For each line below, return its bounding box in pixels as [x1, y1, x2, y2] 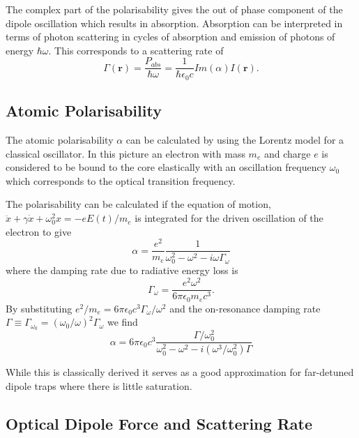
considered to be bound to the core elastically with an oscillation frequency [6, 160, 327, 174]
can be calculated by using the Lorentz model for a [125, 133, 344, 147]
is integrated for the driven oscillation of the [135, 211, 323, 225]
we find [107, 315, 138, 329]
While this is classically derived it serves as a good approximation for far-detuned [6, 365, 354, 379]
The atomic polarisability [6, 133, 114, 147]
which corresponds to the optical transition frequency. [6, 173, 236, 188]
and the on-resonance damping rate [169, 301, 321, 315]
